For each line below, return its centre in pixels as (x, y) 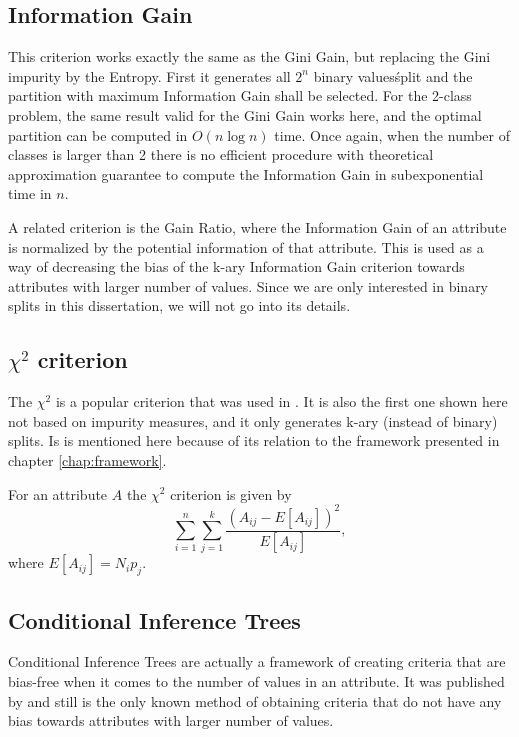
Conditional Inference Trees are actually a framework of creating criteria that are (257, 661)
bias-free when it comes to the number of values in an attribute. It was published (256, 681)
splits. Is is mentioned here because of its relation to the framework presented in (254, 440)
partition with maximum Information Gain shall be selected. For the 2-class (240, 95)
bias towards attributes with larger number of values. (171, 720)
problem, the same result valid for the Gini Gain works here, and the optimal (245, 114)
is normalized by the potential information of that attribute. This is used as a (246, 246)
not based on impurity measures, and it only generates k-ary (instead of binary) (253, 420)
